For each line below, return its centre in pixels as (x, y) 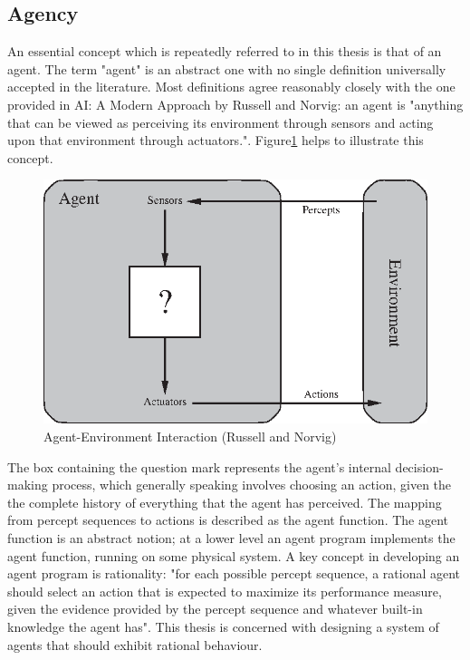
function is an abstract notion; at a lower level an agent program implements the (231, 538)
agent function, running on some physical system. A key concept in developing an (234, 555)
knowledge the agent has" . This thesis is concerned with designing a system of (223, 626)
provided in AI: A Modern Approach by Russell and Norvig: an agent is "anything (235, 104)
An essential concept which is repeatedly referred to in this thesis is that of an (225, 51)
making (28, 485)
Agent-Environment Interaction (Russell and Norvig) (190, 437)
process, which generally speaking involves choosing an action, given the (252, 485)
